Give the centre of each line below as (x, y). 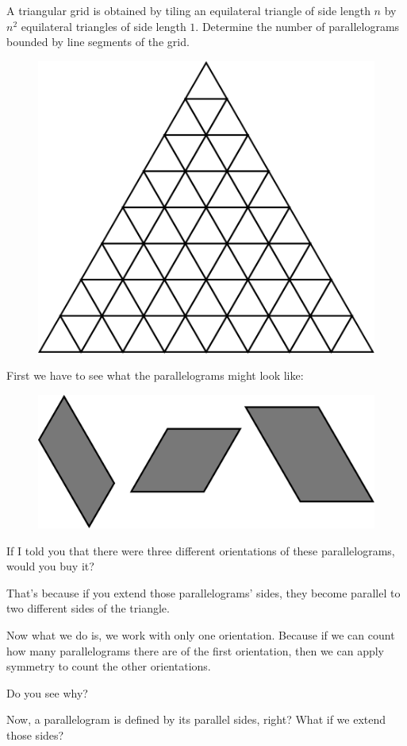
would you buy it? (50, 566)
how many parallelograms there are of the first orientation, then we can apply (195, 650)
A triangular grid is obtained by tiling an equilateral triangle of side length (188, 10)
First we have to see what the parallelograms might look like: (155, 375)
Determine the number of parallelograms (301, 26)
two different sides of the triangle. (88, 608)
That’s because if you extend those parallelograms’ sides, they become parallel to (203, 592)
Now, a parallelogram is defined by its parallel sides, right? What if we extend (196, 719)
